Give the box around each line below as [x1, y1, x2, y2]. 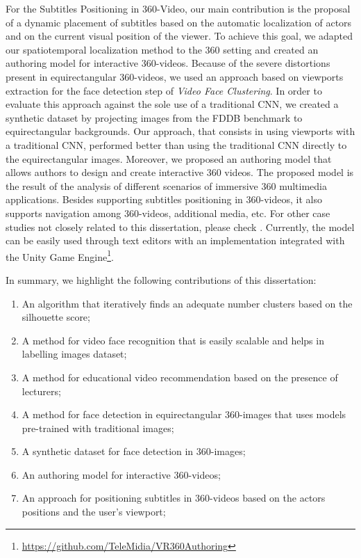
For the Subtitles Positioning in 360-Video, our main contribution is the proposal [6, 1, 351, 15]
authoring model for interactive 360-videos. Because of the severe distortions [6, 56, 330, 70]
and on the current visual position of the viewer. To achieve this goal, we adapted [6, 29, 353, 43]
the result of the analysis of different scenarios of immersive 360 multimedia [6, 178, 327, 193]
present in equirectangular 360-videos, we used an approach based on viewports [6, 69, 344, 83]
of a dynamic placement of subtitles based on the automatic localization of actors [6, 15, 352, 29]
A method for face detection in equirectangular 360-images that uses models [22, 407, 346, 422]
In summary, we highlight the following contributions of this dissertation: [6, 272, 317, 287]
